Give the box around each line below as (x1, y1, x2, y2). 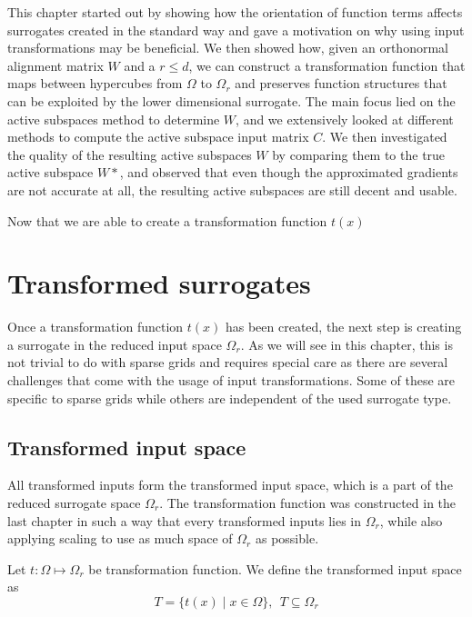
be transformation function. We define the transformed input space (88, 559, 462, 578)
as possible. (255, 529, 319, 548)
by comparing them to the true (272, 144, 446, 164)
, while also (379, 511, 443, 530)
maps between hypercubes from (7, 74, 183, 93)
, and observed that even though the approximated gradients (119, 163, 458, 182)
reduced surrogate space (7, 493, 141, 513)
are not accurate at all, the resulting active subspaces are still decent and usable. (7, 180, 457, 199)
